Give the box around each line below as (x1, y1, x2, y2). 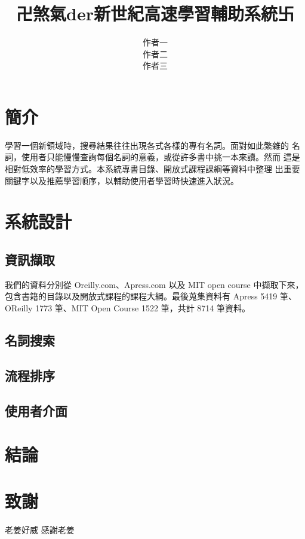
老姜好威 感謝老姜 (5, 523, 75, 536)
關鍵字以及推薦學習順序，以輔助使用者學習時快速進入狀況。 (5, 174, 239, 186)
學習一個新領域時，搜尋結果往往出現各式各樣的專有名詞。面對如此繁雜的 (5, 139, 289, 151)
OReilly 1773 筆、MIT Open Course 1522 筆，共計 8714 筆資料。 (5, 301, 250, 314)
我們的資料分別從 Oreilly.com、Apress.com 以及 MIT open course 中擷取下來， (5, 278, 304, 290)
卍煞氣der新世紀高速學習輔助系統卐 (16, 1, 294, 26)
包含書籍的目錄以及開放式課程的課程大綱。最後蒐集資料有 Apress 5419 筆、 (5, 290, 297, 302)
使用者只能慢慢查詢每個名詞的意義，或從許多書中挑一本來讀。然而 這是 (21, 151, 300, 163)
